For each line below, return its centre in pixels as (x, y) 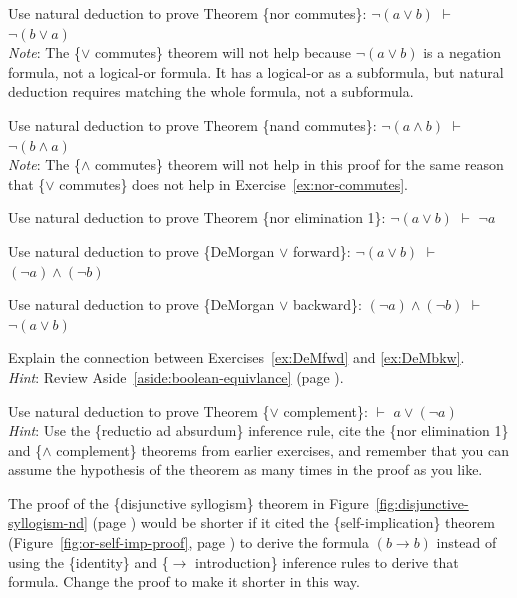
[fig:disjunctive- (422, 502)
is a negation (462, 52)
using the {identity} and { (88, 561)
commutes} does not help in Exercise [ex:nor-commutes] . (233, 183)
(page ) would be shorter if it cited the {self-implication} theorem (293, 522)
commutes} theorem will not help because (223, 52)
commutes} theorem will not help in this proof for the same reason (299, 164)
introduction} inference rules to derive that (327, 561)
